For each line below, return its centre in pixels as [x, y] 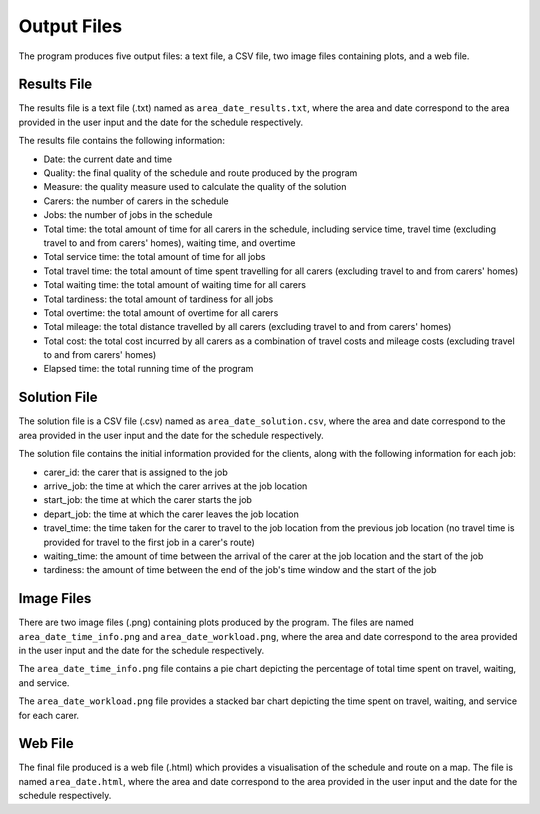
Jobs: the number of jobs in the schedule [128, 215]
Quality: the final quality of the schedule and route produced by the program [200, 173]
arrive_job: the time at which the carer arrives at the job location [175, 486]
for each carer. [49, 715]
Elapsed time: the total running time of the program [148, 369]
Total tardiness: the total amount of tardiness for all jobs [158, 299]
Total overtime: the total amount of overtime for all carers [161, 312]
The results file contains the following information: [121, 141]
